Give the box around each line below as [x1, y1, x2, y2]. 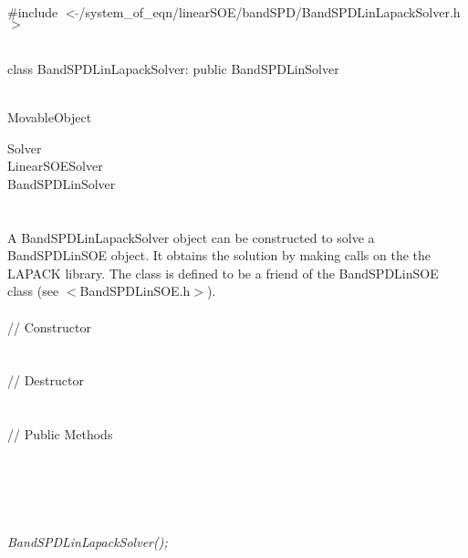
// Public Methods [7, 425, 113, 444]
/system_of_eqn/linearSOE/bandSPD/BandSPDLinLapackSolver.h [78, 2, 461, 21]
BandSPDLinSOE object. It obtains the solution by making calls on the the [7, 246, 432, 265]
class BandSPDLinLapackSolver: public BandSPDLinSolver [7, 58, 339, 78]
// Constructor [7, 317, 91, 336]
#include [7, 2, 58, 21]
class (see [7, 281, 59, 300]
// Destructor [7, 371, 84, 390]
